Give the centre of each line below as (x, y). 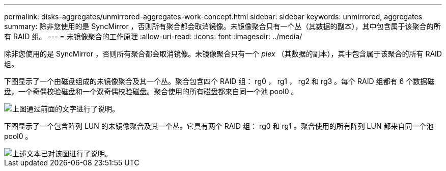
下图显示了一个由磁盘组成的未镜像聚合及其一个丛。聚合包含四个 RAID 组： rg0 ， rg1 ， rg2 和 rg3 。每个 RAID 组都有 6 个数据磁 (219, 81)
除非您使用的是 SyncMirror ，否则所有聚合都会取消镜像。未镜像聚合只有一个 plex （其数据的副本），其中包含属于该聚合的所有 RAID (223, 54)
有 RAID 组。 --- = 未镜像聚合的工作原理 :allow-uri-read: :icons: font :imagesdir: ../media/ (153, 36)
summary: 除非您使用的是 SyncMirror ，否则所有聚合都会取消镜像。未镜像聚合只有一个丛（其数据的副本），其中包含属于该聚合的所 (222, 26)
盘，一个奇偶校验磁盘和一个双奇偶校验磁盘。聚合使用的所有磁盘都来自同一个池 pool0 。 (151, 91)
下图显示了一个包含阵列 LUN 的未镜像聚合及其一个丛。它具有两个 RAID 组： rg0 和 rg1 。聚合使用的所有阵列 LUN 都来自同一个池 (219, 126)
